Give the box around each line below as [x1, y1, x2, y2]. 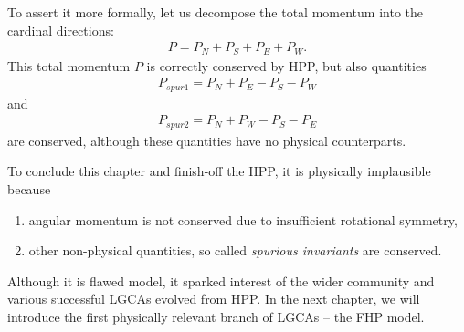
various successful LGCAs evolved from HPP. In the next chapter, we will [7, 289, 420, 308]
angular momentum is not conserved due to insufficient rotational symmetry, [28, 210, 458, 229]
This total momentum [7, 56, 131, 75]
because [7, 180, 51, 199]
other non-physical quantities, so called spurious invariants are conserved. [28, 241, 442, 260]
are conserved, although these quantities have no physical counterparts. [7, 130, 406, 150]
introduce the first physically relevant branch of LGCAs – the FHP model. [7, 306, 425, 326]
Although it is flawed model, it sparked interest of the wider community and [7, 271, 435, 290]
